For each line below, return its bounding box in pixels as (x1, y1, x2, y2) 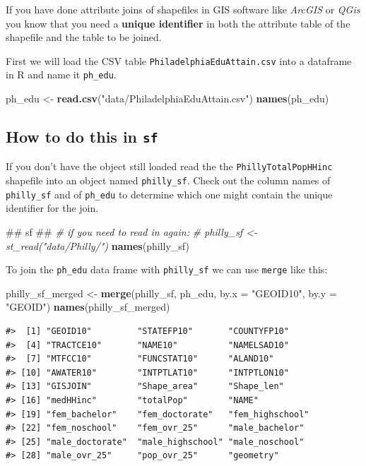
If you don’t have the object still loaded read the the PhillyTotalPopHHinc (6, 159, 333, 174)
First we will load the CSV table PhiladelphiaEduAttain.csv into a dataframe (6, 53, 352, 68)
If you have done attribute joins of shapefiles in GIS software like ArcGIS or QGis (6, 2, 360, 16)
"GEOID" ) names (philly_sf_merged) (6, 299, 170, 314)
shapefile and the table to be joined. (6, 30, 162, 44)
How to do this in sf (6, 126, 158, 148)
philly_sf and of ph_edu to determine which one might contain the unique (6, 186, 333, 201)
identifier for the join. (6, 201, 99, 215)
